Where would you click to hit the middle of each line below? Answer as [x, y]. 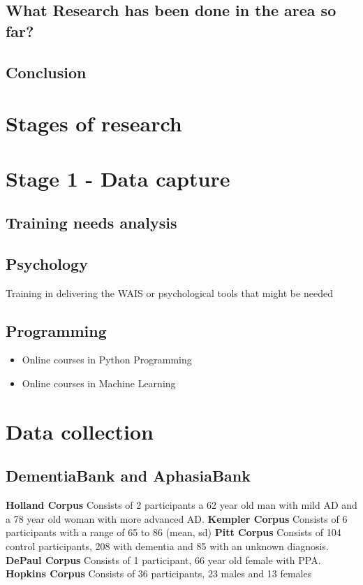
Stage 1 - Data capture [118, 178]
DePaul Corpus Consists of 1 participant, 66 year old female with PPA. [163, 559]
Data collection [80, 431]
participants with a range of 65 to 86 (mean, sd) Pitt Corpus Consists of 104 [173, 532]
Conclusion [46, 72]
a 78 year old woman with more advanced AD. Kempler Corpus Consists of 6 [177, 518]
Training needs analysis [91, 223]
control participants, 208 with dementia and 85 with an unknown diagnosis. [167, 546]
